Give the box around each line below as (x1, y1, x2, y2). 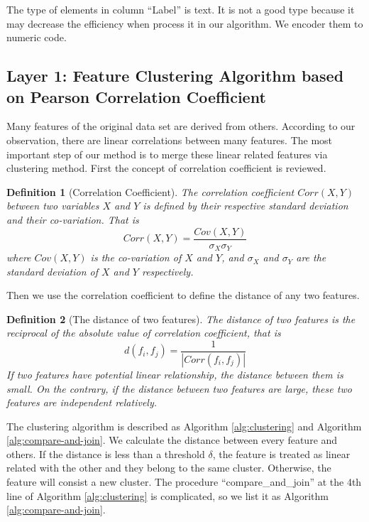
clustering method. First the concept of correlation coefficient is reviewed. (6, 161, 326, 175)
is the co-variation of (90, 250, 182, 265)
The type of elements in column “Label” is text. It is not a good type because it (6, 2, 355, 16)
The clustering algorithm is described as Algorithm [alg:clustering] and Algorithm (6, 418, 362, 433)
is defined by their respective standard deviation (143, 198, 348, 213)
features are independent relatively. (6, 395, 158, 410)
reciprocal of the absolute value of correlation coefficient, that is (6, 325, 281, 340)
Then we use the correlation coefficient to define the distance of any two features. (6, 288, 360, 303)
